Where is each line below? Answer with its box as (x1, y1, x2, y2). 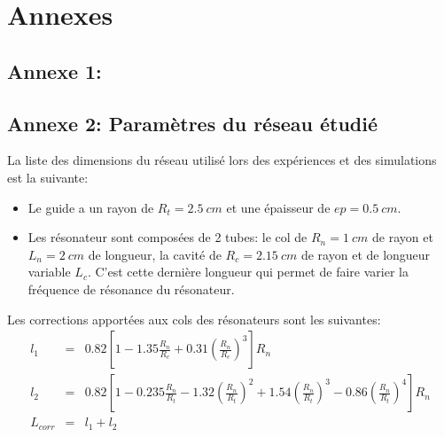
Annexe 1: (7, 57, 102, 84)
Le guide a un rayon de (27, 198, 154, 216)
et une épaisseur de (226, 198, 331, 216)
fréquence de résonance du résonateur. (27, 279, 235, 298)
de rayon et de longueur (300, 245, 431, 263)
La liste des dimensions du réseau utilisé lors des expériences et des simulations (7, 151, 437, 169)
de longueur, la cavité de (88, 245, 222, 263)
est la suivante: (7, 168, 89, 186)
